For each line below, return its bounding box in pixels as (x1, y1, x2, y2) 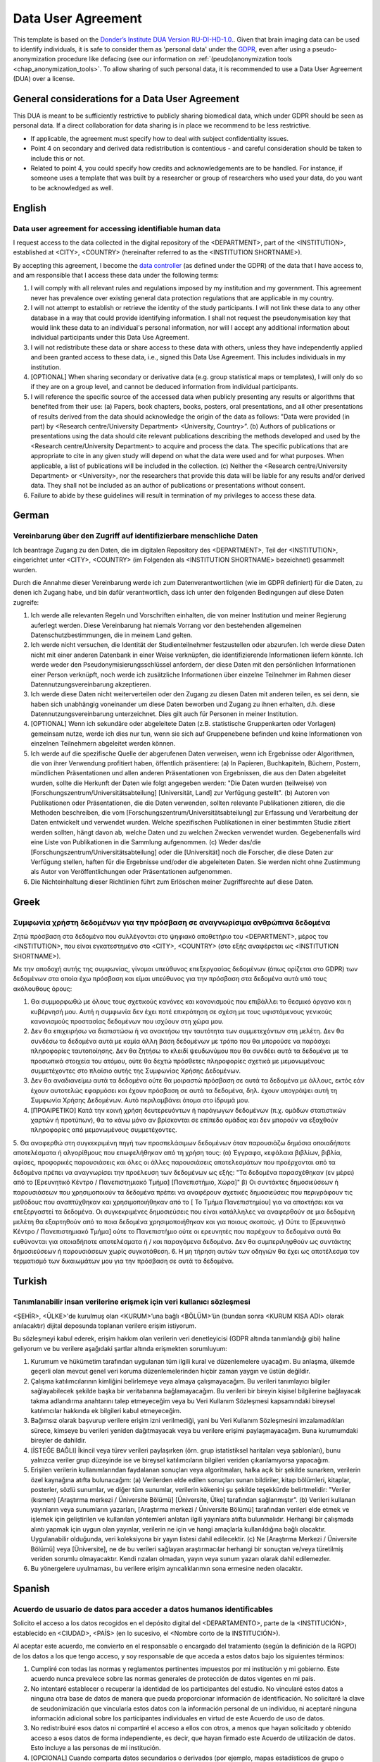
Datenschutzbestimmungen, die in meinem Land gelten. (30, 631, 193, 639)
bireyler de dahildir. (30, 1436, 87, 1445)
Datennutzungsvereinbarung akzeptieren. (30, 680, 151, 689)
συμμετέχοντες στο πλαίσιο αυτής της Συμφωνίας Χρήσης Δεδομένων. (30, 1066, 241, 1075)
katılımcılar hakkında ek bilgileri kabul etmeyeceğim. (30, 1407, 182, 1415)
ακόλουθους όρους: (13, 984, 72, 993)
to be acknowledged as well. (30, 183, 114, 192)
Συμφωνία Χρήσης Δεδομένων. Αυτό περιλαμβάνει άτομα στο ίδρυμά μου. (30, 1096, 250, 1104)
